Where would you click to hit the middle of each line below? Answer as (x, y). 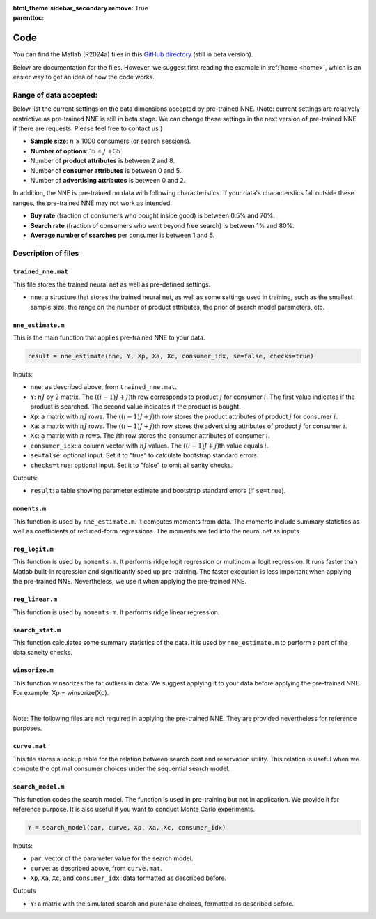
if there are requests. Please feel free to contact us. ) (88, 128)
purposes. (28, 728)
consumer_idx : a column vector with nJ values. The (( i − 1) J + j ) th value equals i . (149, 446)
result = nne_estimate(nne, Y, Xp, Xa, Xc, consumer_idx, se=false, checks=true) (171, 356)
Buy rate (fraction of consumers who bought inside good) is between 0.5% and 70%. (152, 215)
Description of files (46, 253)
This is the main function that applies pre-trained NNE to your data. (109, 337)
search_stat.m (37, 630)
